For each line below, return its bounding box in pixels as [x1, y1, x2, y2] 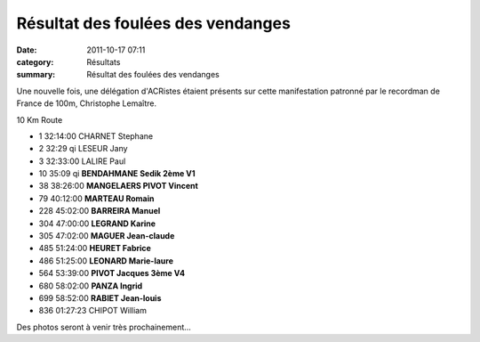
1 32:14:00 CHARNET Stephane [38, 130, 154, 142]
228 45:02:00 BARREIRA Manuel [38, 206, 161, 216]
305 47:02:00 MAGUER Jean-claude [38, 231, 175, 241]
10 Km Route [16, 114, 63, 125]
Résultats [86, 56, 121, 67]
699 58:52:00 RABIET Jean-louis [38, 292, 162, 303]
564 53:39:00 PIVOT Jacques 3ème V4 [38, 268, 186, 279]
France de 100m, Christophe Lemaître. [16, 98, 157, 109]
